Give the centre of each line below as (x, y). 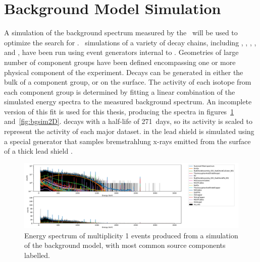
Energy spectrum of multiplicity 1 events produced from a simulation (131, 235)
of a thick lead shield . (38, 151)
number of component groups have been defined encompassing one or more (120, 62)
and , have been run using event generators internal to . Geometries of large (121, 52)
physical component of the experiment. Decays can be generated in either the (124, 72)
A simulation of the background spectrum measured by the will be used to (121, 32)
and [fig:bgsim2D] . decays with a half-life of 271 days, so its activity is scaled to (128, 121)
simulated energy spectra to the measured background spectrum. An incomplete (128, 102)
